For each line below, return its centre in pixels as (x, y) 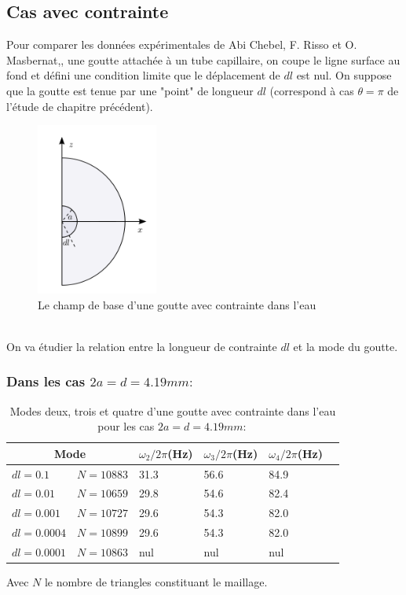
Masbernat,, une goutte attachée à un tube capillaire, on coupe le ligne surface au (203, 59)
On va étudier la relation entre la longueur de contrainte (142, 346)
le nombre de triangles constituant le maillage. (156, 582)
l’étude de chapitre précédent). (80, 106)
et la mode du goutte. (346, 346)
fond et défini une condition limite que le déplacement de (143, 75)
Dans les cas (46, 381)
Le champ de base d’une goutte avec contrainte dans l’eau (177, 304)
